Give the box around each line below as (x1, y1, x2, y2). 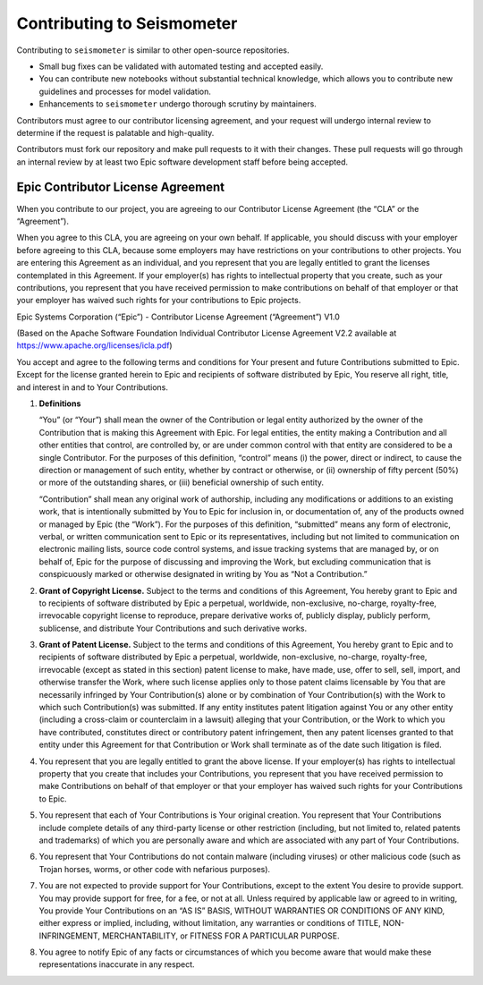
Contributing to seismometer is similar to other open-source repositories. (16, 45, 290, 55)
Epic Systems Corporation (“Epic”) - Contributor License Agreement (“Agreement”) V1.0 (16, 311, 340, 322)
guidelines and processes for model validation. (38, 86, 212, 97)
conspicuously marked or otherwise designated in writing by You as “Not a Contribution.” (38, 569, 368, 580)
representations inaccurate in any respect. (38, 959, 196, 970)
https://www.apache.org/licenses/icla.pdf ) (16, 340, 174, 351)
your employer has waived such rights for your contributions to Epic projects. (16, 295, 301, 306)
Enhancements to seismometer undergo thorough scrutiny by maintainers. (38, 98, 317, 109)
